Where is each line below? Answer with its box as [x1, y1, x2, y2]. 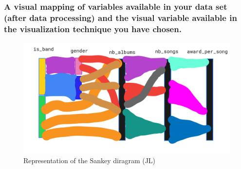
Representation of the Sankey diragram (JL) [23, 155, 156, 166]
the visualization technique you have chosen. [4, 22, 182, 35]
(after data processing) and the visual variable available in [4, 11, 237, 23]
